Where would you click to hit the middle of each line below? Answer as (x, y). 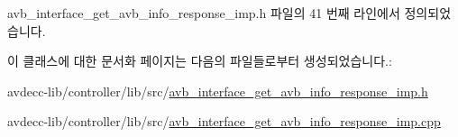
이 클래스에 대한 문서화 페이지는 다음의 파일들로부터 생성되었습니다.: (200, 61)
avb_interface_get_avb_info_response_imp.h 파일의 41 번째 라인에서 (204, 13)
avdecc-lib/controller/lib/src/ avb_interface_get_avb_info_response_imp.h (218, 91)
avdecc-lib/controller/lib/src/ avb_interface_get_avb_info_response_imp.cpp (224, 121)
